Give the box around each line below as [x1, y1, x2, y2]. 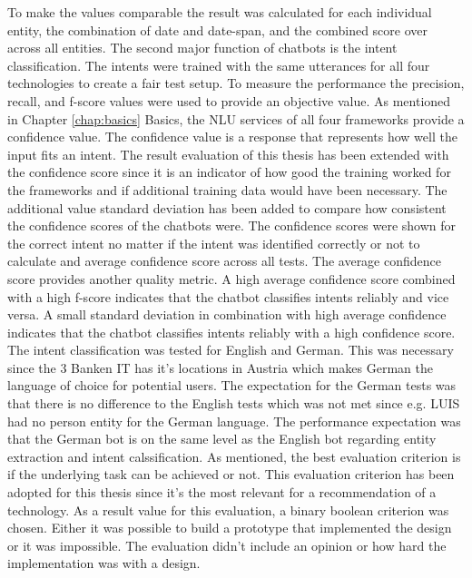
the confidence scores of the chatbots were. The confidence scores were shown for [7, 216, 457, 235]
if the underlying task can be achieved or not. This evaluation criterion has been [7, 465, 455, 484]
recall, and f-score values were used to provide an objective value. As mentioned [7, 91, 451, 110]
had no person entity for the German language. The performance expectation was [7, 411, 461, 430]
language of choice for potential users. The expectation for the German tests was [7, 376, 457, 395]
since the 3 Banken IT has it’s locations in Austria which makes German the [7, 358, 433, 377]
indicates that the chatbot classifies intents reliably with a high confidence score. [7, 322, 456, 341]
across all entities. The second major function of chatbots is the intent [7, 38, 398, 57]
